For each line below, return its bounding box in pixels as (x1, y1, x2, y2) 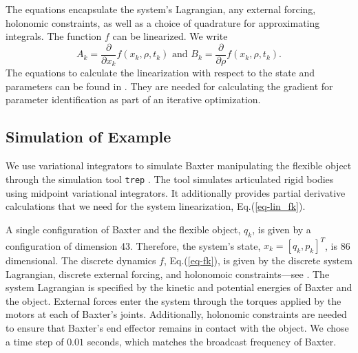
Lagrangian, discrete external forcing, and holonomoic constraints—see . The (6, 266, 330, 281)
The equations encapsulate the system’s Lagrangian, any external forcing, (6, 2, 316, 16)
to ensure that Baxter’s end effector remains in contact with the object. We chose (6, 320, 349, 334)
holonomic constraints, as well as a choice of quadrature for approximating (6, 15, 320, 30)
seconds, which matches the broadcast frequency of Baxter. (87, 334, 337, 348)
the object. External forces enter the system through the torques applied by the (6, 293, 341, 308)
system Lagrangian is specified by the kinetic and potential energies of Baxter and (6, 280, 352, 295)
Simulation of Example (6, 126, 171, 147)
